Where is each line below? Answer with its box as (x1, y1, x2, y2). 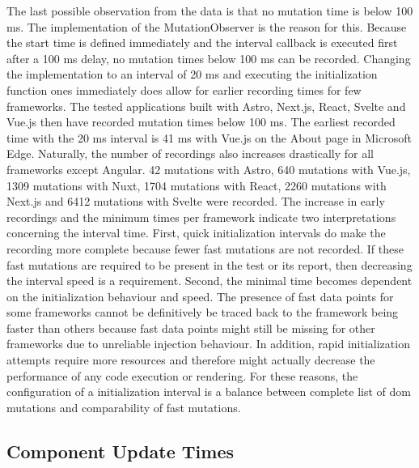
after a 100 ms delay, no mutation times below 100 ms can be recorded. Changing (6, 49, 411, 66)
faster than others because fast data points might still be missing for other (6, 319, 375, 336)
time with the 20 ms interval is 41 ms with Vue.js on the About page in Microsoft (6, 129, 412, 146)
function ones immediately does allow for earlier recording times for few (6, 81, 362, 98)
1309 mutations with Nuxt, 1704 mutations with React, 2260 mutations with (6, 177, 387, 194)
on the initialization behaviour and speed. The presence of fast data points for (6, 287, 394, 304)
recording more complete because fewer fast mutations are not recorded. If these (6, 240, 404, 257)
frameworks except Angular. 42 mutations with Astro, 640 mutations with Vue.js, (6, 160, 411, 177)
